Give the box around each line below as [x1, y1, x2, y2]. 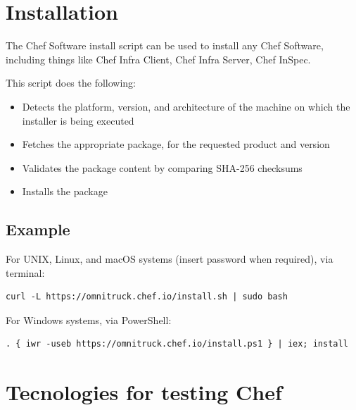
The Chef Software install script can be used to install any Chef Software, [6, 38, 324, 53]
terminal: [6, 265, 45, 280]
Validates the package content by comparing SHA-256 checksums [22, 160, 303, 175]
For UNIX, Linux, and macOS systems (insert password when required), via [6, 251, 333, 266]
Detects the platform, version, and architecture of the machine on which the [22, 99, 350, 113]
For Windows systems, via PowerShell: [6, 312, 172, 327]
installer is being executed [22, 113, 134, 128]
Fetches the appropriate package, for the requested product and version [22, 137, 330, 151]
